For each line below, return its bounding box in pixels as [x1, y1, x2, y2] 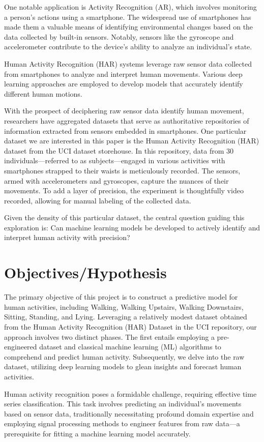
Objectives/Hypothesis [4, 262, 167, 283]
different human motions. [4, 88, 82, 99]
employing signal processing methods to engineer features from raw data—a [4, 418, 240, 429]
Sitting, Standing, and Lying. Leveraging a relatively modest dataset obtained [4, 311, 247, 322]
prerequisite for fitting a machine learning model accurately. [4, 428, 191, 438]
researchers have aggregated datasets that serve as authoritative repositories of [4, 115, 249, 126]
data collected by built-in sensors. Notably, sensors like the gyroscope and [4, 31, 234, 42]
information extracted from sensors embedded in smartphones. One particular [4, 125, 247, 136]
